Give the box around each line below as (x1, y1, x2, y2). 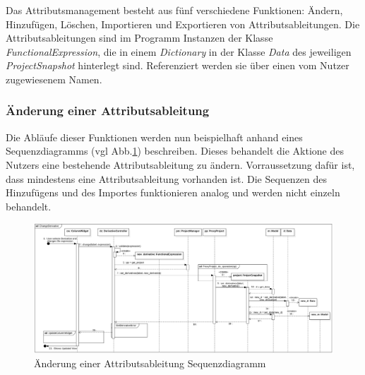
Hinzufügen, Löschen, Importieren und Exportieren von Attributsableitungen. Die (6, 16, 360, 31)
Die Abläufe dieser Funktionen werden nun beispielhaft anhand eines (6, 129, 303, 144)
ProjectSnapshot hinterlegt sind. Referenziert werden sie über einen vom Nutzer (6, 58, 349, 73)
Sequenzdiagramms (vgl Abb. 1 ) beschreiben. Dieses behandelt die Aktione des (6, 143, 345, 158)
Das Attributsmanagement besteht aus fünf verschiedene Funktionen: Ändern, (6, 3, 343, 17)
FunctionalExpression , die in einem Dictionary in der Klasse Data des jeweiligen (6, 44, 352, 59)
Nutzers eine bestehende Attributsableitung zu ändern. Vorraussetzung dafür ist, (6, 157, 355, 172)
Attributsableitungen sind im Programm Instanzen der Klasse (6, 30, 273, 45)
